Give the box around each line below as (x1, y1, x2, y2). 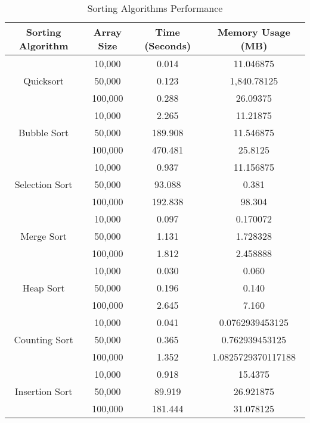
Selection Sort (14, 177, 73, 191)
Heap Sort (22, 281, 65, 294)
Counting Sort (14, 333, 73, 346)
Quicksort (23, 74, 64, 87)
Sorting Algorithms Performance (87, 1, 223, 15)
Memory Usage (217, 25, 290, 39)
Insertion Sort (14, 384, 73, 398)
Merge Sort (20, 229, 67, 243)
